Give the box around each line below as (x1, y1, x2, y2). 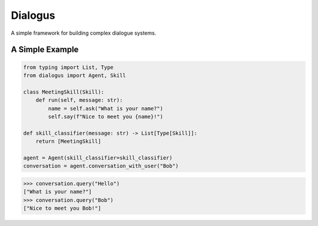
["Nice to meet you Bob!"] (23, 205, 101, 211)
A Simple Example (11, 45, 79, 55)
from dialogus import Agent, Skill (23, 72, 126, 79)
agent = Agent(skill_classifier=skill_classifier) (23, 154, 173, 161)
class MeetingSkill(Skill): (23, 88, 104, 95)
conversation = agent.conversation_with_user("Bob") (23, 162, 179, 169)
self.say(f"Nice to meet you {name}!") (48, 113, 163, 120)
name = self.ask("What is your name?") (48, 105, 163, 112)
